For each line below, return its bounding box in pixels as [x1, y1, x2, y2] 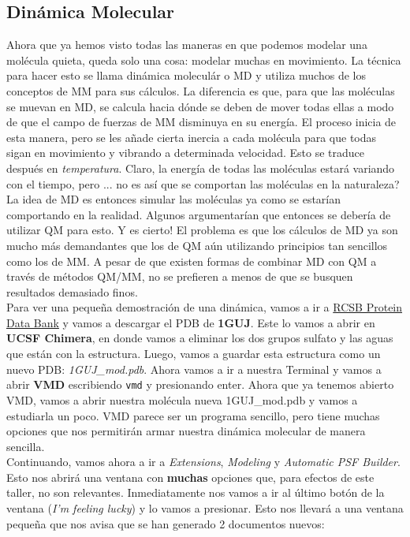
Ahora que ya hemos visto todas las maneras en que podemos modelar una [6, 36, 367, 53]
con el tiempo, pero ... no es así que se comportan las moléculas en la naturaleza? [6, 175, 400, 192]
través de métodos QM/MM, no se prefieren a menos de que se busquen [6, 268, 353, 285]
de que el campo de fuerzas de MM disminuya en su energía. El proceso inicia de [6, 114, 397, 130]
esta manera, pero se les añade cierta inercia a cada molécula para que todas [6, 129, 377, 145]
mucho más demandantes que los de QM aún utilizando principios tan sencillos [6, 237, 388, 253]
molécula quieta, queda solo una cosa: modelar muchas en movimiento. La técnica [6, 51, 401, 68]
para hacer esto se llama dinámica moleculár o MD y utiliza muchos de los [6, 67, 366, 84]
